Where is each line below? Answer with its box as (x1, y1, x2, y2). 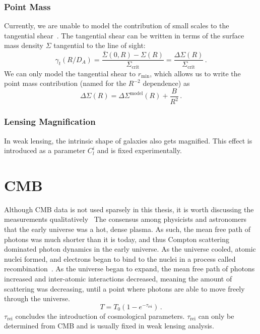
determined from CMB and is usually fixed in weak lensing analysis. (4, 320, 214, 331)
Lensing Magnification (4, 115, 96, 128)
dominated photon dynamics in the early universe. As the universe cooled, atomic (4, 244, 256, 254)
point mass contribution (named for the (4, 78, 126, 88)
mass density (4, 40, 43, 51)
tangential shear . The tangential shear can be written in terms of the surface (4, 30, 244, 40)
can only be (198, 310, 234, 321)
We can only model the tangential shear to (4, 68, 136, 78)
